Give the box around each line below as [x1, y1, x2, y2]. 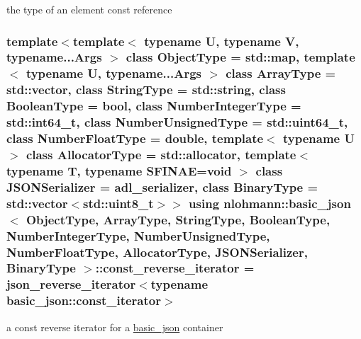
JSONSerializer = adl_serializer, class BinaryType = [6, 178, 318, 195]
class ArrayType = [226, 64, 336, 82]
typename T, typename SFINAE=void [6, 161, 232, 179]
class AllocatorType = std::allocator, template [26, 145, 296, 163]
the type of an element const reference [6, 2, 172, 16]
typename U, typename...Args [26, 64, 201, 82]
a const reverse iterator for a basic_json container [6, 319, 223, 334]
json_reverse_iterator [6, 275, 136, 293]
